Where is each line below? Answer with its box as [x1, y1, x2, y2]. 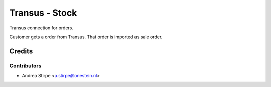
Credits [9, 47, 33, 55]
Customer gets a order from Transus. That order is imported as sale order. [9, 34, 163, 40]
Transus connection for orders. [9, 25, 74, 31]
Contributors [9, 62, 42, 69]
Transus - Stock [9, 7, 77, 18]
